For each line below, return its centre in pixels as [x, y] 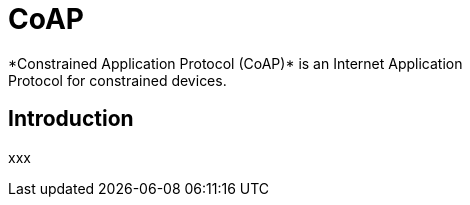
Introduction [71, 119]
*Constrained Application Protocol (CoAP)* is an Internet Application [235, 63]
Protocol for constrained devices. [117, 80]
